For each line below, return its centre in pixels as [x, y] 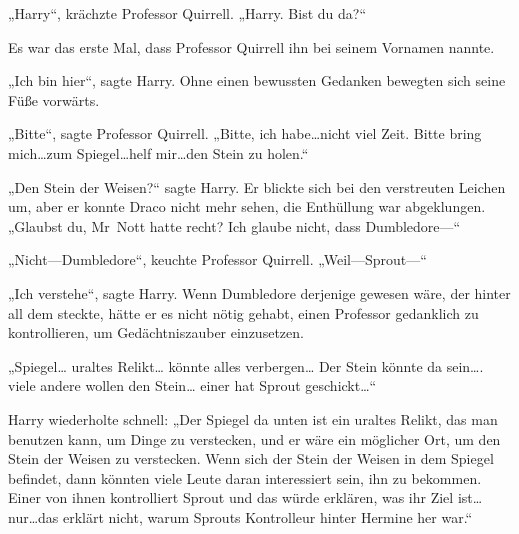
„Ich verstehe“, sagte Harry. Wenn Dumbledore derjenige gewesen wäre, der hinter [259, 292]
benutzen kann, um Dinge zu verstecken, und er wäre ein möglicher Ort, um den [254, 438]
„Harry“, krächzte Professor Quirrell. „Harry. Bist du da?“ [187, 13]
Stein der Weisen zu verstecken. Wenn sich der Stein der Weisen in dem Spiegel [251, 458]
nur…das [33, 516]
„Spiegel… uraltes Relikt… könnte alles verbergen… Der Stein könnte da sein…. [246, 365]
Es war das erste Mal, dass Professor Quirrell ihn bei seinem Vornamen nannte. [251, 46]
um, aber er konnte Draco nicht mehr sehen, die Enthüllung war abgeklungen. [247, 206]
